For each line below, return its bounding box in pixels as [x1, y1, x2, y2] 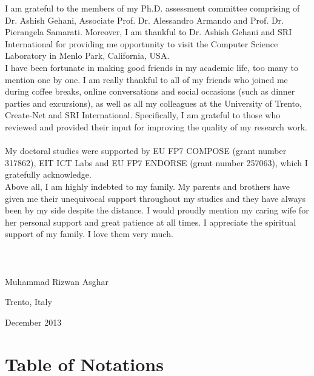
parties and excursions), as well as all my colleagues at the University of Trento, [5, 96, 302, 109]
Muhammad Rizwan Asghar [5, 275, 109, 287]
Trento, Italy [5, 295, 52, 308]
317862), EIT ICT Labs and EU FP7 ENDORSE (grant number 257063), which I [5, 156, 308, 169]
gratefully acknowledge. [5, 168, 92, 181]
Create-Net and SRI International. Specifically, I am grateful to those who [5, 109, 281, 121]
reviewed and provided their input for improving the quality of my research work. [5, 120, 307, 133]
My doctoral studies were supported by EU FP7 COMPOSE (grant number [5, 144, 287, 157]
